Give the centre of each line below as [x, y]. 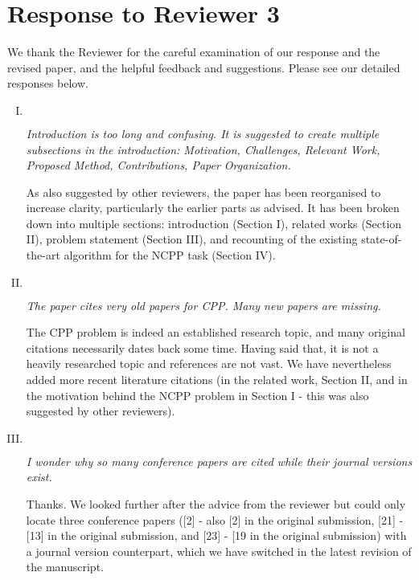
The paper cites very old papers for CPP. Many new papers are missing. [203, 305]
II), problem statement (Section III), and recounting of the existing [192, 239]
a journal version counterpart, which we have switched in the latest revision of [219, 551]
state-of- [382, 239]
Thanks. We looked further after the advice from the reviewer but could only [216, 504]
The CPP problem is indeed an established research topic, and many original [216, 332]
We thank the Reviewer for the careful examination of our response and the [194, 52]
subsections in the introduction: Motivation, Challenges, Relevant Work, [203, 149]
